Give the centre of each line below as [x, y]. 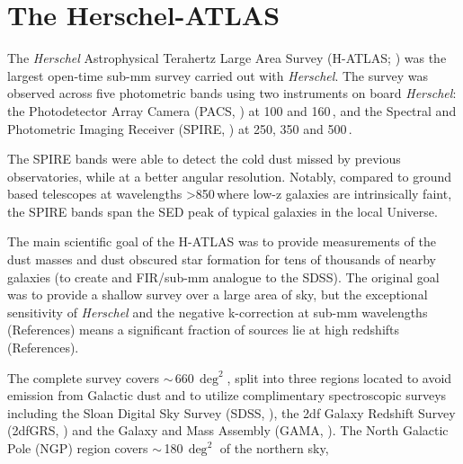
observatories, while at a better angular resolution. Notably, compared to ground [230, 176]
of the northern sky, [274, 448]
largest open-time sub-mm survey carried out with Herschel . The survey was [218, 75]
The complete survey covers [83, 377]
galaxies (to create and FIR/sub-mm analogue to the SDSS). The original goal [223, 277]
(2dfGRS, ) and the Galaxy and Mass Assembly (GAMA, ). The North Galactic [228, 430]
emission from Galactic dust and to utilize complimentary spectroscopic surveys [227, 395]
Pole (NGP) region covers [78, 448]
